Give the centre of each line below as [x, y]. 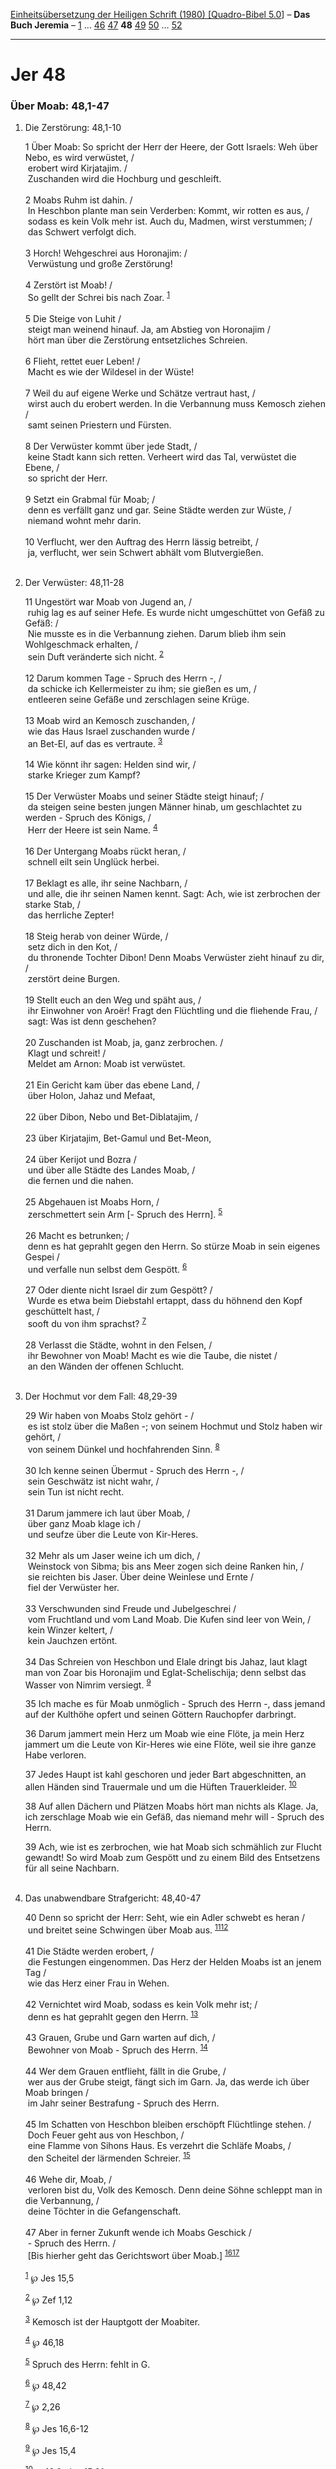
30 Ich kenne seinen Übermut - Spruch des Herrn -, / [134, 1470]
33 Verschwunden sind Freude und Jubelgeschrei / [130, 1608]
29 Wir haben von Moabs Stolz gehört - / [109, 1416]
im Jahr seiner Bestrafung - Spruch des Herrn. [123, 2103]
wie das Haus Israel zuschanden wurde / [111, 731]
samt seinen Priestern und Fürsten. [99, 425]
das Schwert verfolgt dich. [82, 232]
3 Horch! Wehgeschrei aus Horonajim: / [106, 253]
